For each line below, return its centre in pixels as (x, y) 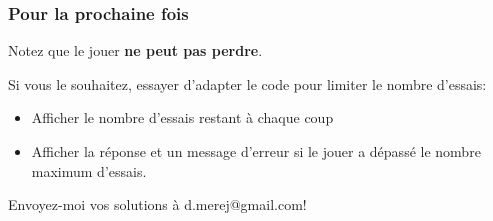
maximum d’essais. (89, 170)
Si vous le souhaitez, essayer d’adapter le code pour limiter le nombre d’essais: (247, 83)
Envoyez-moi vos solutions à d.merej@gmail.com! (157, 204)
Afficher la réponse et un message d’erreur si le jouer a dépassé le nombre (256, 151)
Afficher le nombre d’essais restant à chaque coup (182, 117)
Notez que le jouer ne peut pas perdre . (135, 50)
